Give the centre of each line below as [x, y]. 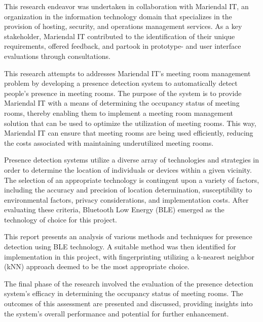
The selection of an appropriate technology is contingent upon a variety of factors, [132, 180]
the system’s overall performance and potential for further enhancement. [117, 313]
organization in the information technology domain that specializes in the [118, 16]
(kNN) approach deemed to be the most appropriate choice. [97, 266]
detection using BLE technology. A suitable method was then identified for [120, 247]
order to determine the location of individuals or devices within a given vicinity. [128, 169]
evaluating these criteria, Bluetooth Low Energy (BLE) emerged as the [114, 210]
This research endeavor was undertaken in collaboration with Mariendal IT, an [126, 6]
